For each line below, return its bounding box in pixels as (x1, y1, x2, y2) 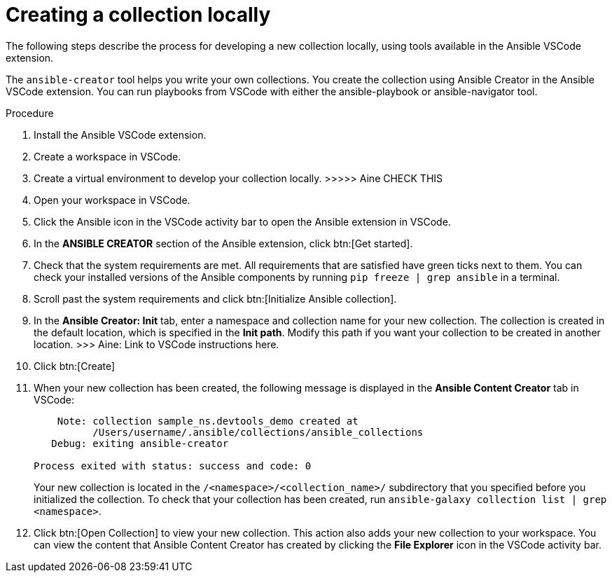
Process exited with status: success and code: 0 (34, 460, 312, 472)
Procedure (6, 106, 54, 119)
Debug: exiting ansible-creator (51, 437, 229, 449)
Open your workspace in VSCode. (34, 193, 190, 206)
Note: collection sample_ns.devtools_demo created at (57, 415, 359, 427)
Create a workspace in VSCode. (34, 150, 181, 163)
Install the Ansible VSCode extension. (34, 128, 207, 141)
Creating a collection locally (6, 3, 271, 27)
